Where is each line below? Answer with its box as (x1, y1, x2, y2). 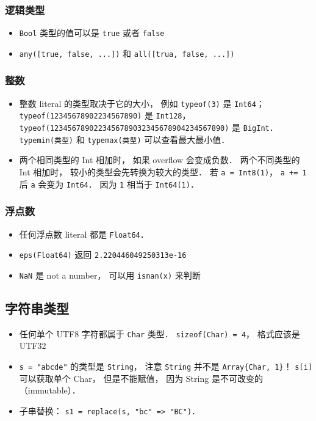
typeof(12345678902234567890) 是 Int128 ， (19, 109, 191, 122)
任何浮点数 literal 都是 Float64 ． (19, 227, 149, 240)
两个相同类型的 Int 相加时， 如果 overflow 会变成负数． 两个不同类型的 (19, 153, 300, 166)
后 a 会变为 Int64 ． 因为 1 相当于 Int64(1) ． (19, 177, 199, 190)
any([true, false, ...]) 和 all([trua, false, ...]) (19, 46, 235, 59)
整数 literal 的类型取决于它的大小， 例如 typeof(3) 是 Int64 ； (19, 97, 265, 109)
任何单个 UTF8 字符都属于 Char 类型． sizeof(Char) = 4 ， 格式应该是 (19, 327, 300, 340)
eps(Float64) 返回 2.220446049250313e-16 (19, 248, 187, 261)
